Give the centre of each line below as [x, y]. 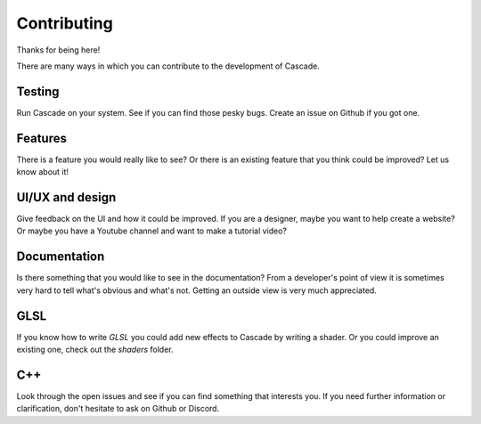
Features [41, 138]
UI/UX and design [66, 197]
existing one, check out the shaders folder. [95, 350]
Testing [38, 91]
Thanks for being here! [58, 50]
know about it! [43, 172]
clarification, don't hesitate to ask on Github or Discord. [118, 409]
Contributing [65, 23]
